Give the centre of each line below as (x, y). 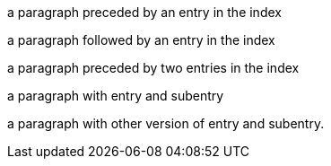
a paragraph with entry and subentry (116, 96)
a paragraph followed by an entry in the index (141, 40)
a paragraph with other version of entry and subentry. (166, 123)
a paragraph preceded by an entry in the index (144, 12)
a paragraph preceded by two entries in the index (153, 68)
